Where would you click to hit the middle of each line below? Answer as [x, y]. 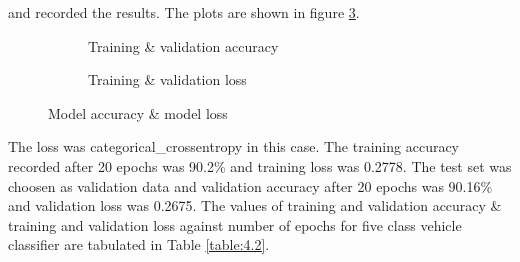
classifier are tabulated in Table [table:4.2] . [139, 244]
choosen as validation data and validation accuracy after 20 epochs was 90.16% [250, 185]
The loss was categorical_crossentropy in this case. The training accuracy [234, 146]
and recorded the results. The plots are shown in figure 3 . [184, 12]
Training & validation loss [167, 79]
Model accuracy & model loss [138, 112]
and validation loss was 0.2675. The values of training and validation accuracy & [255, 205]
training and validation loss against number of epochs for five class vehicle [235, 224]
